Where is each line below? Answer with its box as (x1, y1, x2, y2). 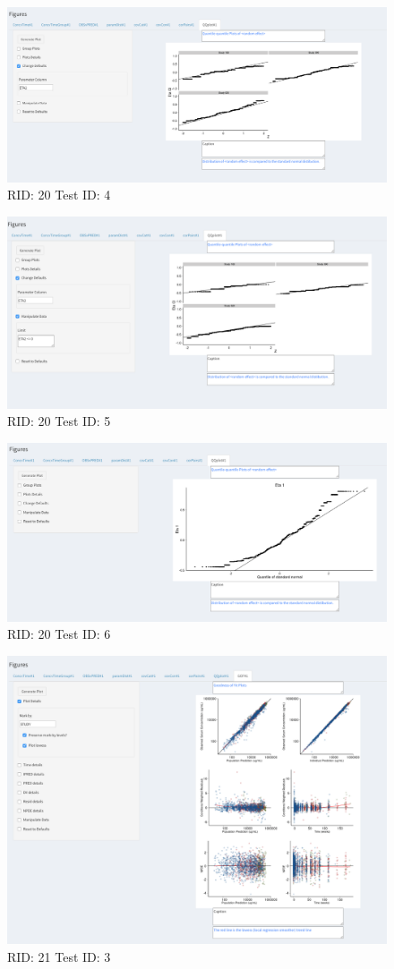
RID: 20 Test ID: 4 (7, 185, 111, 204)
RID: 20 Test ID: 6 (7, 625, 111, 643)
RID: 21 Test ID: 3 (7, 947, 111, 965)
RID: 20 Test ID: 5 (7, 412, 111, 430)
